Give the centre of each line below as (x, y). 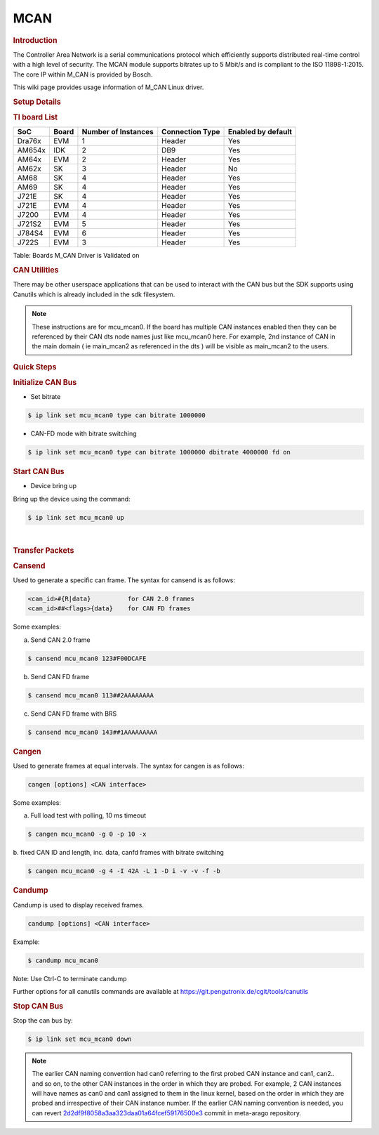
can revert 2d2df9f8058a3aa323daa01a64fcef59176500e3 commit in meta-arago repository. (167, 1113)
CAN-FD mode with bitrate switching (84, 434)
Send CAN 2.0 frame (60, 640)
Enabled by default (260, 132)
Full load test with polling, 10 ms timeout (88, 815)
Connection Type (191, 132)
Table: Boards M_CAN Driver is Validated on (76, 256)
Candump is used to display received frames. (78, 905)
